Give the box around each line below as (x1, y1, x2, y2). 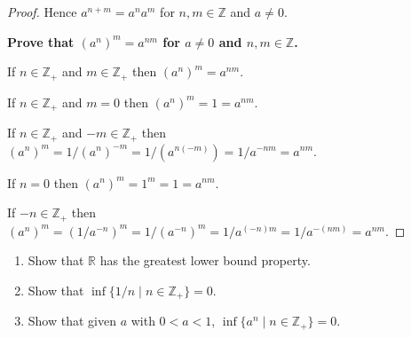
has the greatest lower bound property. (99, 251, 311, 270)
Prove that (7, 32, 75, 51)
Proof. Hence (7, 3, 77, 20)
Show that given (28, 311, 116, 330)
